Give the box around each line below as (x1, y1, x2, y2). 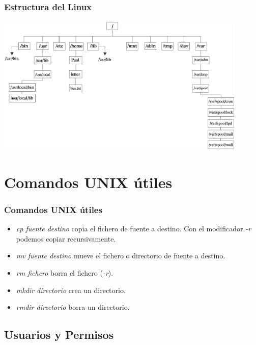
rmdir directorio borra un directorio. (16, 302, 130, 312)
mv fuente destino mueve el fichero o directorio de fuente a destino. (16, 250, 225, 261)
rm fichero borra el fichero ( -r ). (16, 268, 113, 278)
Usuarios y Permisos (4, 327, 114, 342)
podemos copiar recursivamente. (16, 233, 116, 244)
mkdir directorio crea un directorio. (16, 284, 126, 295)
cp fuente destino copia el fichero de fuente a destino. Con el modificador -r (16, 223, 251, 234)
